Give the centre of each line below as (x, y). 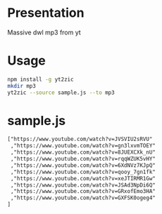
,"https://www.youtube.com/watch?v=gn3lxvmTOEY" (83, 146)
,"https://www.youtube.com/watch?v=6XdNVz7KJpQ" (83, 165)
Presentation (46, 13)
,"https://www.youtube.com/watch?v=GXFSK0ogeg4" (83, 198)
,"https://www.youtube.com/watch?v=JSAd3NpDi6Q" (83, 185)
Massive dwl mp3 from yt (44, 32)
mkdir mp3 (22, 86)
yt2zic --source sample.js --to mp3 (61, 93)
